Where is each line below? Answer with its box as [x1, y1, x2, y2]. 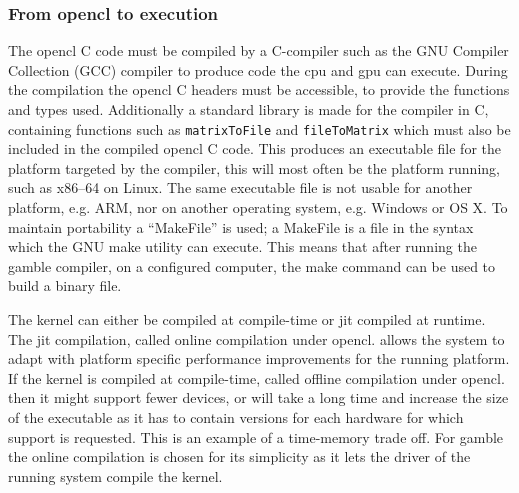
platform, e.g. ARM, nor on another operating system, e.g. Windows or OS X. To [8, 197, 508, 218]
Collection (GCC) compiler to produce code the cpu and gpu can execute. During [8, 59, 508, 80]
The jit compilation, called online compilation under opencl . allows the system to [8, 328, 505, 349]
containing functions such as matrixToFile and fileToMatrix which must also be [8, 118, 511, 139]
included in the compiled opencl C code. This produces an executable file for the [8, 138, 501, 159]
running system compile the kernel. [8, 465, 223, 486]
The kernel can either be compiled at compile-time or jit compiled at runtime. [8, 309, 486, 329]
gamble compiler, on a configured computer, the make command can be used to [8, 255, 496, 276]
